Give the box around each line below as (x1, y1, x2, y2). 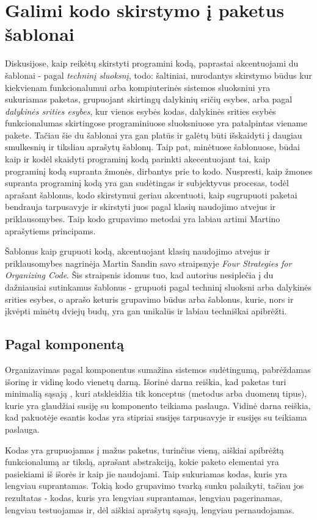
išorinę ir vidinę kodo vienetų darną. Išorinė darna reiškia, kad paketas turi (5, 375, 286, 388)
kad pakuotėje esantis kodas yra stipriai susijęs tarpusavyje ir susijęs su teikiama (5, 411, 307, 424)
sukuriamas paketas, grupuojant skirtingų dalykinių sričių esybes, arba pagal (5, 93, 293, 106)
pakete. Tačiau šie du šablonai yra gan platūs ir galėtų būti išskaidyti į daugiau (5, 128, 302, 141)
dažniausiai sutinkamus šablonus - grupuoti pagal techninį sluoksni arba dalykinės (5, 281, 312, 293)
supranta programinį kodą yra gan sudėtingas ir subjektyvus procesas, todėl (5, 176, 289, 189)
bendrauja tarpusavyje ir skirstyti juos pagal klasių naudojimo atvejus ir (5, 200, 276, 213)
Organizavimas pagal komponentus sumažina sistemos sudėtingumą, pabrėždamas (5, 363, 311, 375)
